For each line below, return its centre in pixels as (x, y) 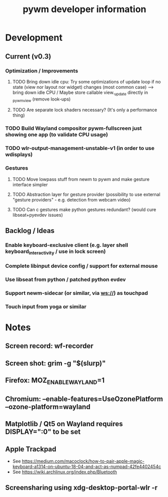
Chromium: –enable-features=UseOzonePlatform (84, 399)
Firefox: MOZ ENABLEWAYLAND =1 (55, 381)
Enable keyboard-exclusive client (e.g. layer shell (67, 245)
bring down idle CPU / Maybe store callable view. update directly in (80, 93)
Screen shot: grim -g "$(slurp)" (56, 363)
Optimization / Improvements (42, 71)
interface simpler (30, 184)
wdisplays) (19, 155)
